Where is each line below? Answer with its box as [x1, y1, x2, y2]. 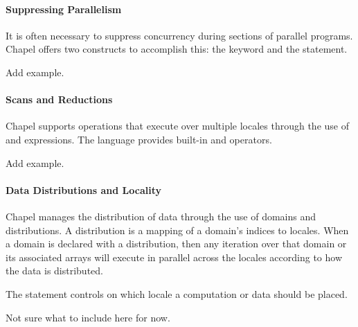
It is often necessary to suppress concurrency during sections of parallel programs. [6, 28, 353, 42]
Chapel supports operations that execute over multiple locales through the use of [6, 118, 349, 133]
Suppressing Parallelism [6, 1, 122, 16]
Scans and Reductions [6, 92, 113, 107]
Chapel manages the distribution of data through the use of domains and [6, 209, 316, 223]
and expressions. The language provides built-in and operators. [6, 132, 272, 146]
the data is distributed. [6, 263, 103, 278]
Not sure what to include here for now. [6, 310, 170, 324]
